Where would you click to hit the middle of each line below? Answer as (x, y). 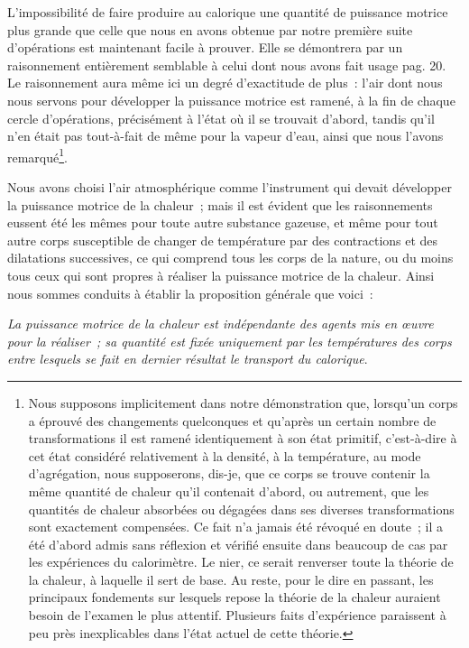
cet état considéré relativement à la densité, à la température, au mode (225, 455)
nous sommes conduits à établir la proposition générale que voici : (190, 293)
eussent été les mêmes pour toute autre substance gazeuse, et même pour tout (223, 222)
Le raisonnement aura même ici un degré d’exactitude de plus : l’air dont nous (225, 83)
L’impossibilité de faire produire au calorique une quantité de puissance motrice (228, 12)
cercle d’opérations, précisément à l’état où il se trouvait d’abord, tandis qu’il (221, 118)
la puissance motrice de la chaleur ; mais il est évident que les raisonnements (220, 204)
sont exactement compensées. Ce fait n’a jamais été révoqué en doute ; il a (235, 527)
